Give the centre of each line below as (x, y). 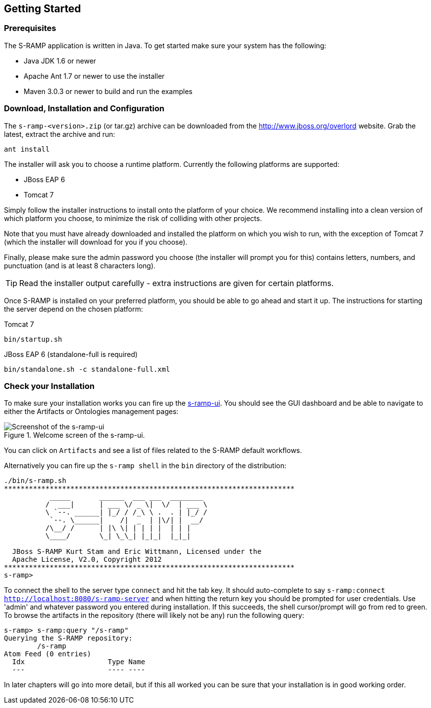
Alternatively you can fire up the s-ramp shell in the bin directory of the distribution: (145, 466)
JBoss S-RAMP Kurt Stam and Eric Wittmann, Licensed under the (137, 552)
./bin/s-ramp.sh (35, 481)
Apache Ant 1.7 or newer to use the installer (94, 76)
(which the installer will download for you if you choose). (96, 242)
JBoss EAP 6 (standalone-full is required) (71, 354)
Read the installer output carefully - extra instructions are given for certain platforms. (177, 283)
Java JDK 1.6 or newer (60, 61)
